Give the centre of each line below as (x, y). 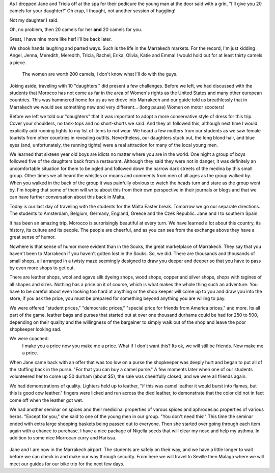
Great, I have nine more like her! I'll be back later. (61, 39)
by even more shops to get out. (42, 268)
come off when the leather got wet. (46, 400)
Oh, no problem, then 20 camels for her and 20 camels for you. (76, 30)
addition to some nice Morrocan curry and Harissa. (63, 438)
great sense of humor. (33, 237)
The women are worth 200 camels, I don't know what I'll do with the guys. (100, 74)
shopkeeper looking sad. (35, 329)
